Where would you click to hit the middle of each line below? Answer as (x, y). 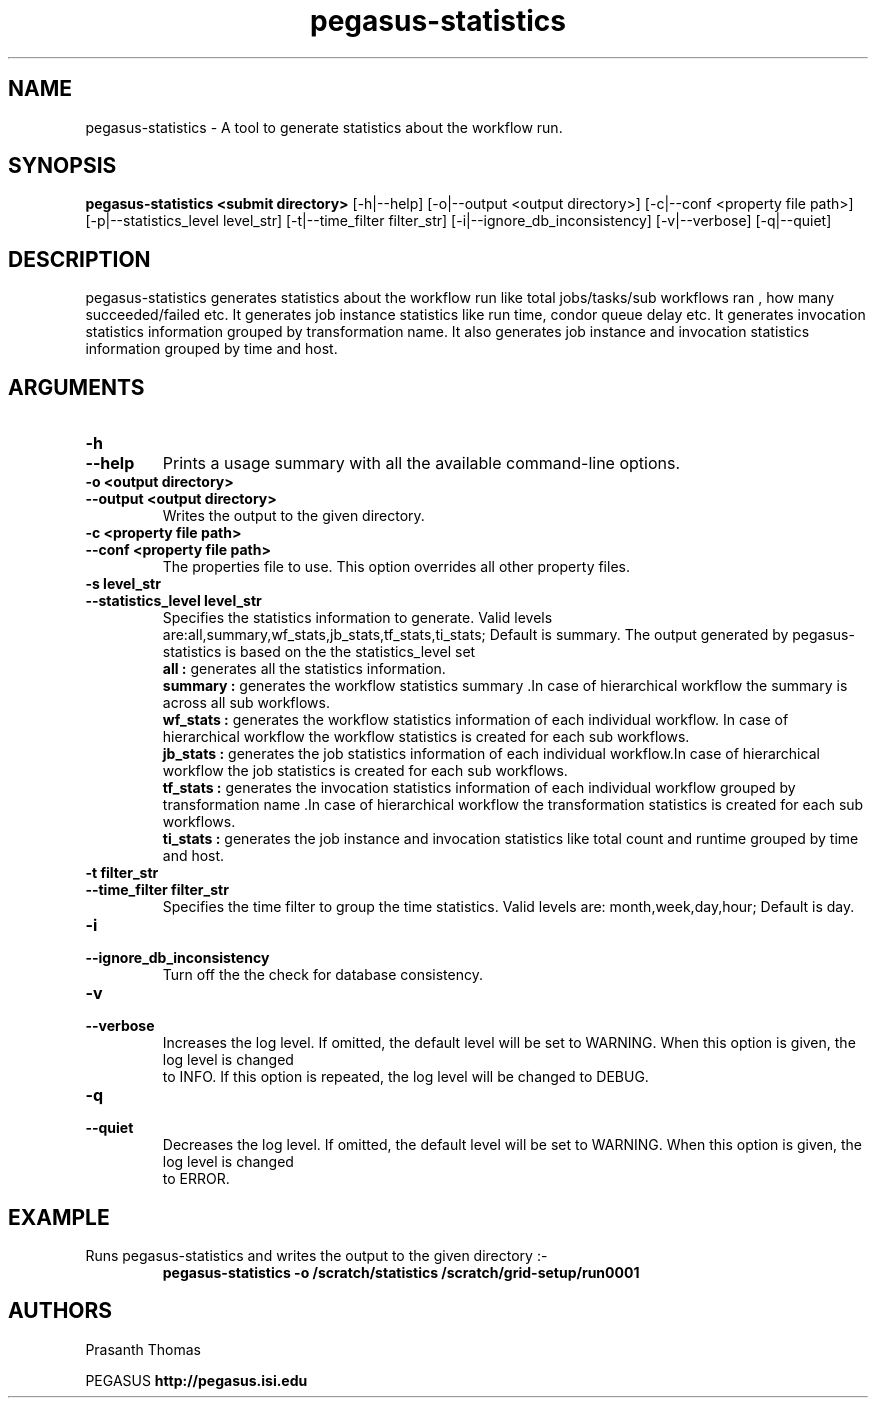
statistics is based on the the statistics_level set (319, 652)
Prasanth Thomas (143, 1349)
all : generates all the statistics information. (304, 669)
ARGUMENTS (76, 387)
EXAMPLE (59, 1217)
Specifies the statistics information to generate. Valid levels (357, 618)
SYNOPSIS (62, 166)
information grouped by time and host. (211, 349)
